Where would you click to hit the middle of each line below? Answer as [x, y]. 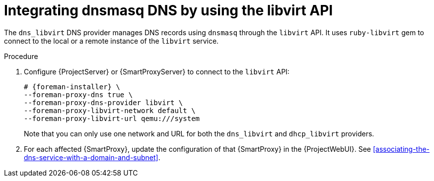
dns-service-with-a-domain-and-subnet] [91, 157]
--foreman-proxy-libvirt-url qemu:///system [112, 118]
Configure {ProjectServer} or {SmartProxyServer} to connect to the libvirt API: [157, 71]
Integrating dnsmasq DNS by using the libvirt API [169, 10]
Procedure [21, 56]
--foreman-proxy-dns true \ [78, 94]
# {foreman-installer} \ [72, 87]
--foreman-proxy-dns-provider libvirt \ [104, 102]
